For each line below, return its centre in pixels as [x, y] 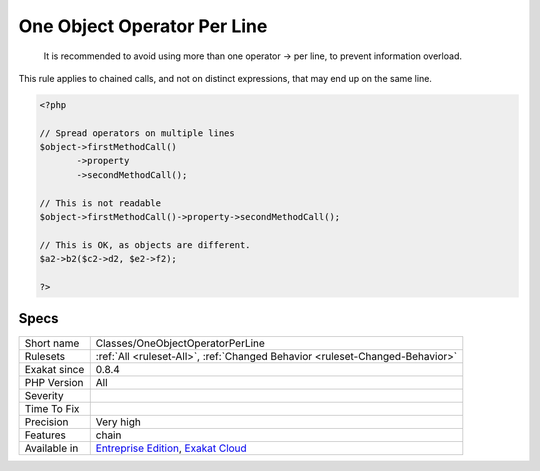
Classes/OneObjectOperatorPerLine [180, 343]
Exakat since [54, 369]
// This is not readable [100, 203]
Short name [52, 343]
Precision [46, 422]
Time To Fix [52, 408]
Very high [118, 422]
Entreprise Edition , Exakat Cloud [171, 448]
